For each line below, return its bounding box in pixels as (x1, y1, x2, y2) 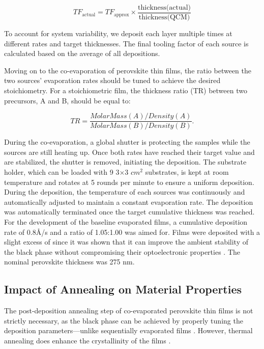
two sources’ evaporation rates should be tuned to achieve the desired (4, 75, 221, 86)
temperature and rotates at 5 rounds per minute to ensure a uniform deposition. (4, 176, 254, 187)
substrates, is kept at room (145, 167, 229, 177)
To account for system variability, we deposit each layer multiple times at (4, 28, 232, 39)
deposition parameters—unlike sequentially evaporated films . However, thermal (4, 325, 253, 336)
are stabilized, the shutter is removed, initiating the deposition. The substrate (4, 156, 247, 167)
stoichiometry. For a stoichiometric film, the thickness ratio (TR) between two (4, 85, 247, 96)
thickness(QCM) (138, 14, 190, 21)
